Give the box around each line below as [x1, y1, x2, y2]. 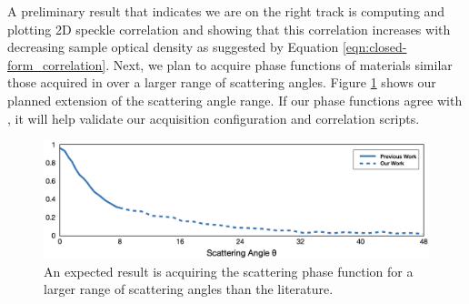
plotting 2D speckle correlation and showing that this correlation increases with [7, 19, 451, 38]
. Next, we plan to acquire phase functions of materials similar [105, 55, 453, 74]
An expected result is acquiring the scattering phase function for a [44, 261, 414, 280]
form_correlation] [7, 55, 106, 74]
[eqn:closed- [342, 37, 407, 56]
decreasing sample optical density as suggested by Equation [7, 37, 339, 56]
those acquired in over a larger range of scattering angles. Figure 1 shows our [7, 73, 436, 92]
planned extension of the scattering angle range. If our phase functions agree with [7, 90, 463, 109]
